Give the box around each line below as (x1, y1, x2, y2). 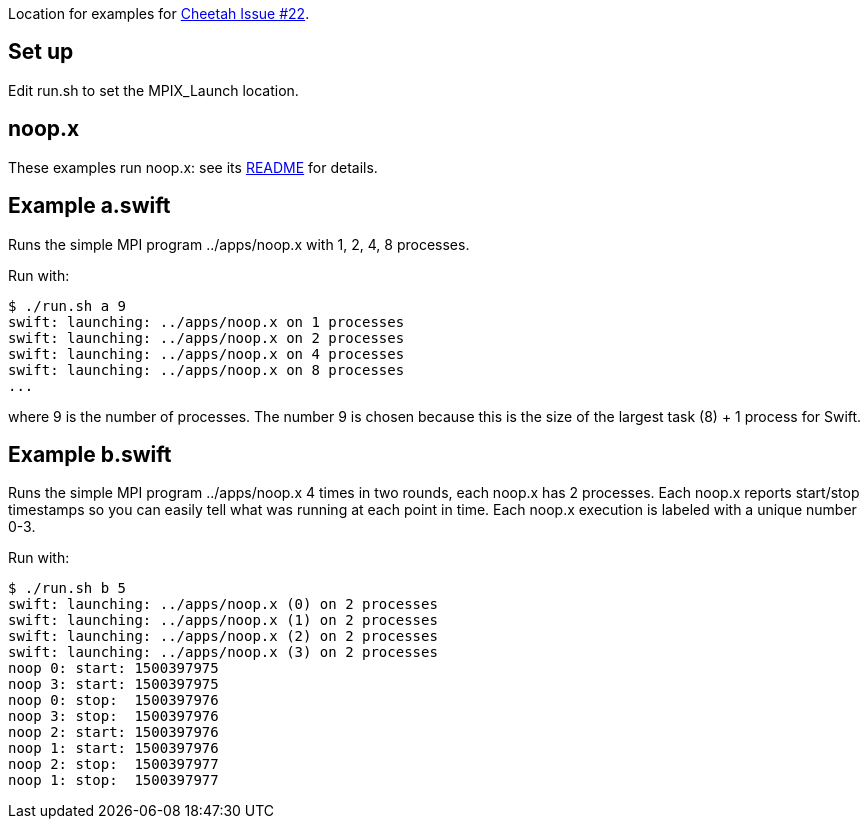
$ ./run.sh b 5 (8, 580, 127, 597)
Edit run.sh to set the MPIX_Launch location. (8, 81, 299, 99)
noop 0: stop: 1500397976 (8, 692, 219, 709)
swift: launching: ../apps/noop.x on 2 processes (8, 329, 405, 346)
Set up (8, 39, 74, 65)
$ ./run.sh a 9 (8, 297, 127, 314)
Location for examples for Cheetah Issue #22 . (8, 5, 310, 22)
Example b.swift (8, 441, 172, 467)
